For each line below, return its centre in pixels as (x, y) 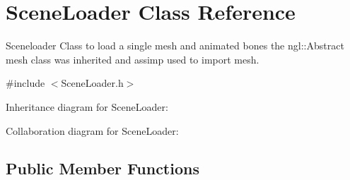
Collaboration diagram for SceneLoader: (92, 130)
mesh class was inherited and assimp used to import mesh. (133, 59)
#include (25, 83)
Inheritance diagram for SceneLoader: (87, 106)
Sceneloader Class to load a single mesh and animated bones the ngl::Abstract (175, 46)
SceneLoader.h (92, 83)
